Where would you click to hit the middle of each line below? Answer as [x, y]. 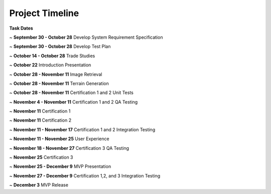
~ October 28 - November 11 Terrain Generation [59, 83]
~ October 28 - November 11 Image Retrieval [56, 74]
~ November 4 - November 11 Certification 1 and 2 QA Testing [74, 102]
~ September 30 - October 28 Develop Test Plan [60, 46]
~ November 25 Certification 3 [41, 157]
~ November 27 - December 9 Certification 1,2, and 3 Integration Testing [85, 175]
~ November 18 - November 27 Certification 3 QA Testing [69, 148]
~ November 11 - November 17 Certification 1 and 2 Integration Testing [82, 129]
